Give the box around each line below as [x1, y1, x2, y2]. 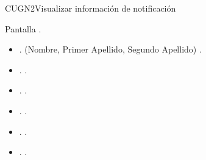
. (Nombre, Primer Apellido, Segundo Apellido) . [19, 43, 202, 56]
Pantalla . [5, 22, 41, 35]
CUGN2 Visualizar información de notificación [5, 2, 176, 14]
